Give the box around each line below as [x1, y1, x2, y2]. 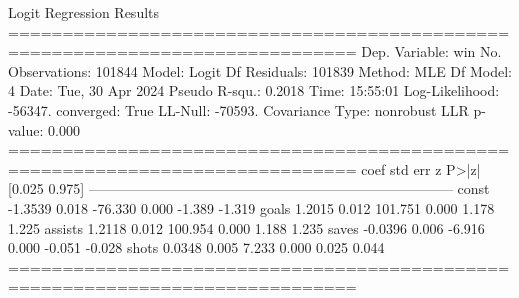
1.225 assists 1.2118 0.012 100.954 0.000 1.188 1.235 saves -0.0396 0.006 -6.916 [8, 217, 485, 238]
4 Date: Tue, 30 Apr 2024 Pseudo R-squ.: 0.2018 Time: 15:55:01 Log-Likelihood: [8, 80, 500, 101]
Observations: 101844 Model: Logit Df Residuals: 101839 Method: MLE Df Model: [8, 60, 512, 81]
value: [8, 119, 44, 140]
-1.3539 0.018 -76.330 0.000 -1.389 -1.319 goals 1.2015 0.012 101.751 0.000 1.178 [8, 197, 495, 218]
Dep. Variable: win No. [361, 41, 502, 62]
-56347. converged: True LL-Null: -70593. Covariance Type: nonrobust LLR [8, 99, 469, 120]
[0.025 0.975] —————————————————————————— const [8, 178, 490, 199]
